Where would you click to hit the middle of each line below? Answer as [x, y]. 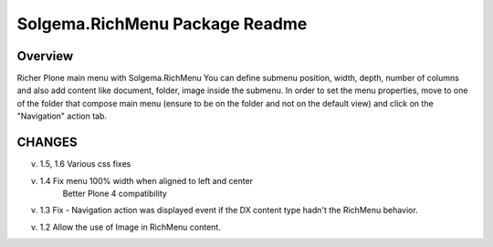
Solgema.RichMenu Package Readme [162, 24]
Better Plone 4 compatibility [115, 193]
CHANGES [47, 143]
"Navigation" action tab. [62, 116]
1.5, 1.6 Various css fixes [85, 164]
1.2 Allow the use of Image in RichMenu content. [130, 227]
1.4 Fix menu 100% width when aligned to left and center [147, 180]
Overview [45, 56]
